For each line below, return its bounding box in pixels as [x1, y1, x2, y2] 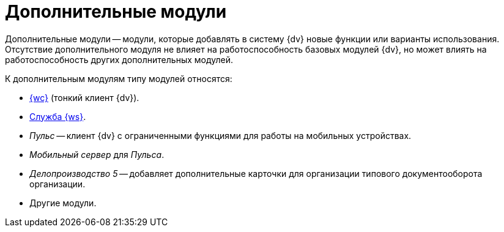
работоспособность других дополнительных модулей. [5, 54, 234, 65]
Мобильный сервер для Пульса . [29, 149, 165, 160]
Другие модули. [29, 197, 97, 208]
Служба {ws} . [29, 111, 86, 122]
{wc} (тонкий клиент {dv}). [29, 92, 139, 103]
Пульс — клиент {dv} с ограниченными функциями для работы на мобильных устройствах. [29, 130, 412, 141]
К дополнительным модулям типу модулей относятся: [5, 73, 232, 84]
